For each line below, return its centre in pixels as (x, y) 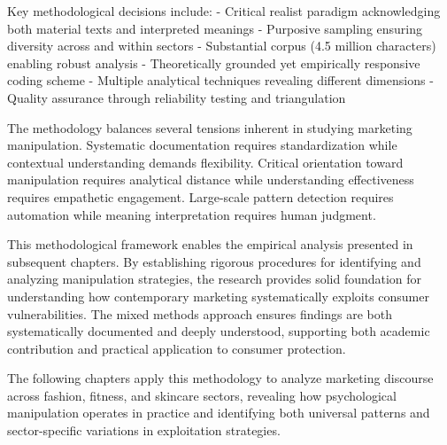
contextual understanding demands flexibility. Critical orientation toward (205, 162)
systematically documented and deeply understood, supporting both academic (219, 331)
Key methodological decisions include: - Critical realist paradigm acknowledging (224, 11)
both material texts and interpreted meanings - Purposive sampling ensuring (215, 28)
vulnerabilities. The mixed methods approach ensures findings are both (200, 313)
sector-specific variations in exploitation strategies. (144, 430)
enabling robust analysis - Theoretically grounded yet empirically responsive (214, 62)
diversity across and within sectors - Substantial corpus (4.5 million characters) (222, 46)
